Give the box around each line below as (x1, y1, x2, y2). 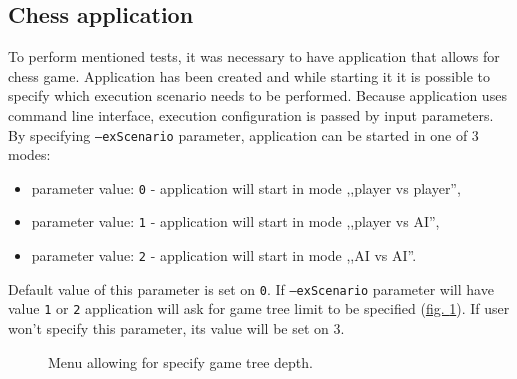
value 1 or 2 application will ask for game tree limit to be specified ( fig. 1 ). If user (8, 298, 510, 319)
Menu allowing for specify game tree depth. (48, 351, 313, 372)
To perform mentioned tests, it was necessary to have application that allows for (8, 46, 500, 67)
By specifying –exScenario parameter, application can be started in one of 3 (8, 124, 479, 145)
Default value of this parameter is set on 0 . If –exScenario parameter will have (8, 278, 494, 299)
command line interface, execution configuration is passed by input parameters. (8, 104, 494, 125)
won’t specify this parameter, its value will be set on (8, 318, 329, 339)
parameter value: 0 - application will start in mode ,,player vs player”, (31, 177, 461, 198)
